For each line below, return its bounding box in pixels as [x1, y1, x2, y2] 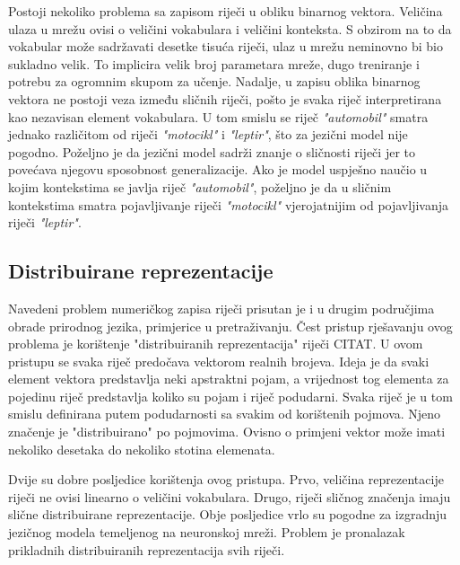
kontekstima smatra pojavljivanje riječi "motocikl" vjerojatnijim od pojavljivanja [8, 195, 448, 214]
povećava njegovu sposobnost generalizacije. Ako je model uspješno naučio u [8, 160, 428, 179]
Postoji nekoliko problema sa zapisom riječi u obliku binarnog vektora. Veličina [8, 2, 443, 20]
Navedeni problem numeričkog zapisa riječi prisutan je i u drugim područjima [8, 298, 435, 317]
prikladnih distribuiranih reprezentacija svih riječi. [8, 540, 285, 559]
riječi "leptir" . [8, 213, 82, 232]
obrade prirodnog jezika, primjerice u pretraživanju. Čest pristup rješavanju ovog [8, 316, 453, 335]
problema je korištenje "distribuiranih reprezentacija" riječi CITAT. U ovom [8, 334, 423, 353]
